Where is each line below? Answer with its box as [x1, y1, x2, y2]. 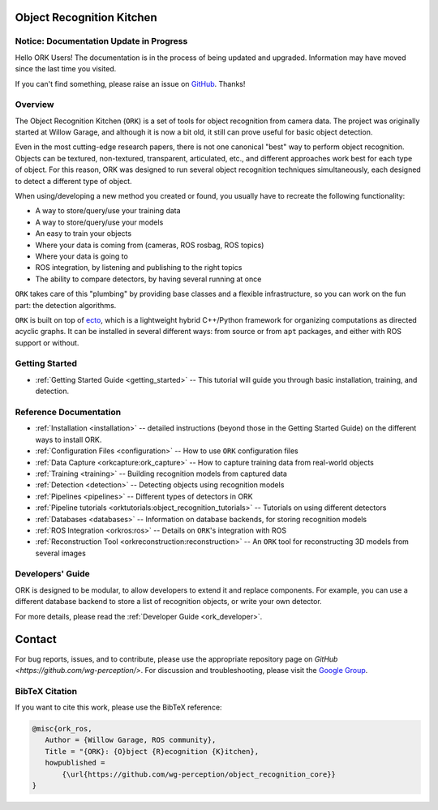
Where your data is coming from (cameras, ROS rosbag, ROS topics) [35, 240, 264, 250]
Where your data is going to [35, 251, 129, 261]
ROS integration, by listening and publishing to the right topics [35, 263, 243, 272]
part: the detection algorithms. [15, 300, 117, 310]
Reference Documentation [15, 406, 122, 418]
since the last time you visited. [15, 64, 117, 74]
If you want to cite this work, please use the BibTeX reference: [15, 702, 222, 713]
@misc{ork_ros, [32, 724, 92, 734]
